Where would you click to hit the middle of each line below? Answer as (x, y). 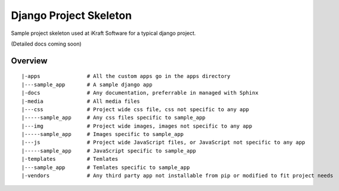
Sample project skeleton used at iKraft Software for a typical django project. (104, 33)
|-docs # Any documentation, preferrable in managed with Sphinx (140, 93)
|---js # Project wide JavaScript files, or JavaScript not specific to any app (164, 143)
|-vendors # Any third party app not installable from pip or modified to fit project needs (177, 176)
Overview (29, 61)
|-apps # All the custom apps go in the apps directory (126, 76)
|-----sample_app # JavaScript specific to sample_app (109, 150)
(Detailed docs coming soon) (46, 44)
